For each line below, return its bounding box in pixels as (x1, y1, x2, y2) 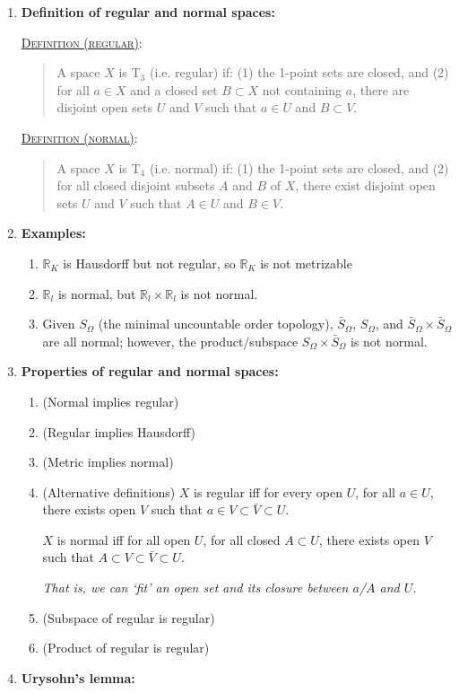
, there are (352, 80, 410, 99)
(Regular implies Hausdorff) (42, 422, 195, 441)
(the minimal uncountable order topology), (98, 314, 333, 333)
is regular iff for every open (194, 482, 342, 501)
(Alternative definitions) (42, 482, 176, 501)
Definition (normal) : (21, 127, 138, 146)
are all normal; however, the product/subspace (42, 331, 299, 350)
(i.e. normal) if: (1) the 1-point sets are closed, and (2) (149, 158, 449, 177)
